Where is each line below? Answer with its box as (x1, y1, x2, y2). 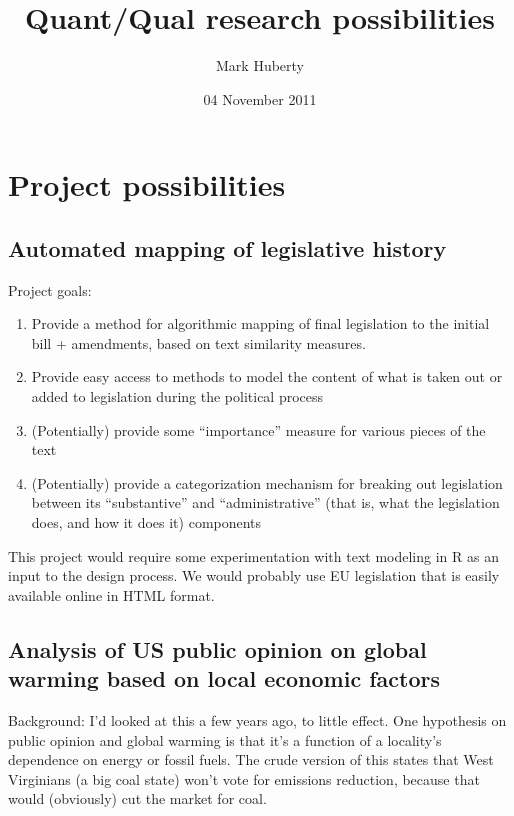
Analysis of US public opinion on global (8, 633, 427, 664)
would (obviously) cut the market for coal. (8, 788, 267, 809)
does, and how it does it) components (31, 512, 262, 533)
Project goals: (8, 279, 92, 300)
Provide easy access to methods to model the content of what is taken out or (31, 366, 503, 387)
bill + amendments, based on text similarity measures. (31, 332, 366, 353)
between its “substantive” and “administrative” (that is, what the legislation (31, 492, 500, 513)
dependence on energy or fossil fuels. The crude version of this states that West (8, 749, 494, 770)
